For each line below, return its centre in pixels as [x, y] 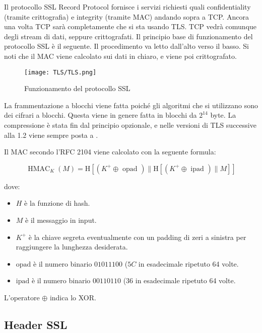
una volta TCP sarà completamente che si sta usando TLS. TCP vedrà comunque [130, 26]
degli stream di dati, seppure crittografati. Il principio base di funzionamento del [128, 36]
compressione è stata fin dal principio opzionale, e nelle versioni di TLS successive [130, 125]
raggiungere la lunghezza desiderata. [72, 247]
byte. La [223, 115]
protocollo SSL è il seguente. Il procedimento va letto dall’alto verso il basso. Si [126, 46]
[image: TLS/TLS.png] [60, 72]
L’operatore [22, 297]
